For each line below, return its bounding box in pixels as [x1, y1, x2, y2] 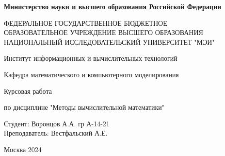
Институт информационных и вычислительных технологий [4, 53, 177, 63]
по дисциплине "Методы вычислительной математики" [4, 102, 165, 112]
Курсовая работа [4, 86, 52, 96]
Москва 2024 [4, 144, 42, 154]
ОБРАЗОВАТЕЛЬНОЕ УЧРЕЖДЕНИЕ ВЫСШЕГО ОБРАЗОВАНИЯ [4, 27, 203, 37]
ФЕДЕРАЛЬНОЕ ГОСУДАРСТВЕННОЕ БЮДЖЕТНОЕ [4, 17, 167, 28]
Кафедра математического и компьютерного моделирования [4, 69, 179, 79]
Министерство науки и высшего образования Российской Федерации [4, 1, 222, 11]
